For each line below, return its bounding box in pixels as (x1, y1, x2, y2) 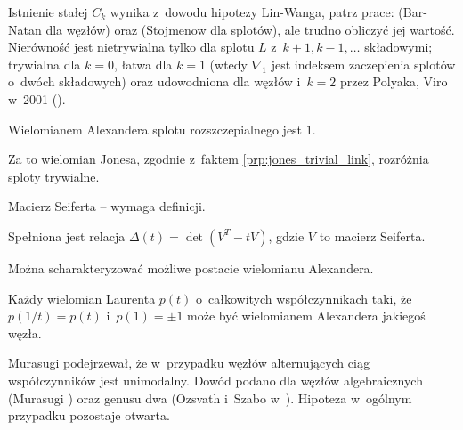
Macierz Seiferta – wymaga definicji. (8, 197, 206, 215)
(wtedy (209, 54, 248, 73)
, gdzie (268, 226, 305, 245)
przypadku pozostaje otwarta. (8, 406, 170, 425)
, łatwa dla (113, 54, 173, 73)
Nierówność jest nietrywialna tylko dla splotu (8, 37, 255, 56)
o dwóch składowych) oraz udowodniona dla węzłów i (8, 72, 301, 91)
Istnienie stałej (8, 3, 88, 20)
